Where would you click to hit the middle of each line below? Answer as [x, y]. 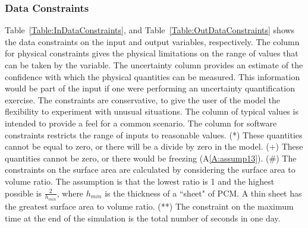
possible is [23, 193]
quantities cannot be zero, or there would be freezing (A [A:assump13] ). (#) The [151, 158]
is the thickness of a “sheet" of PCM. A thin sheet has [203, 193]
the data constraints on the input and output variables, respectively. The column [152, 41]
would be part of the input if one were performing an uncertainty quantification [150, 88]
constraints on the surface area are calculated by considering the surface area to [150, 170]
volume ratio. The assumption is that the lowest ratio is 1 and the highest [140, 181]
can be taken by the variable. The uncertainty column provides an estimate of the [154, 65]
